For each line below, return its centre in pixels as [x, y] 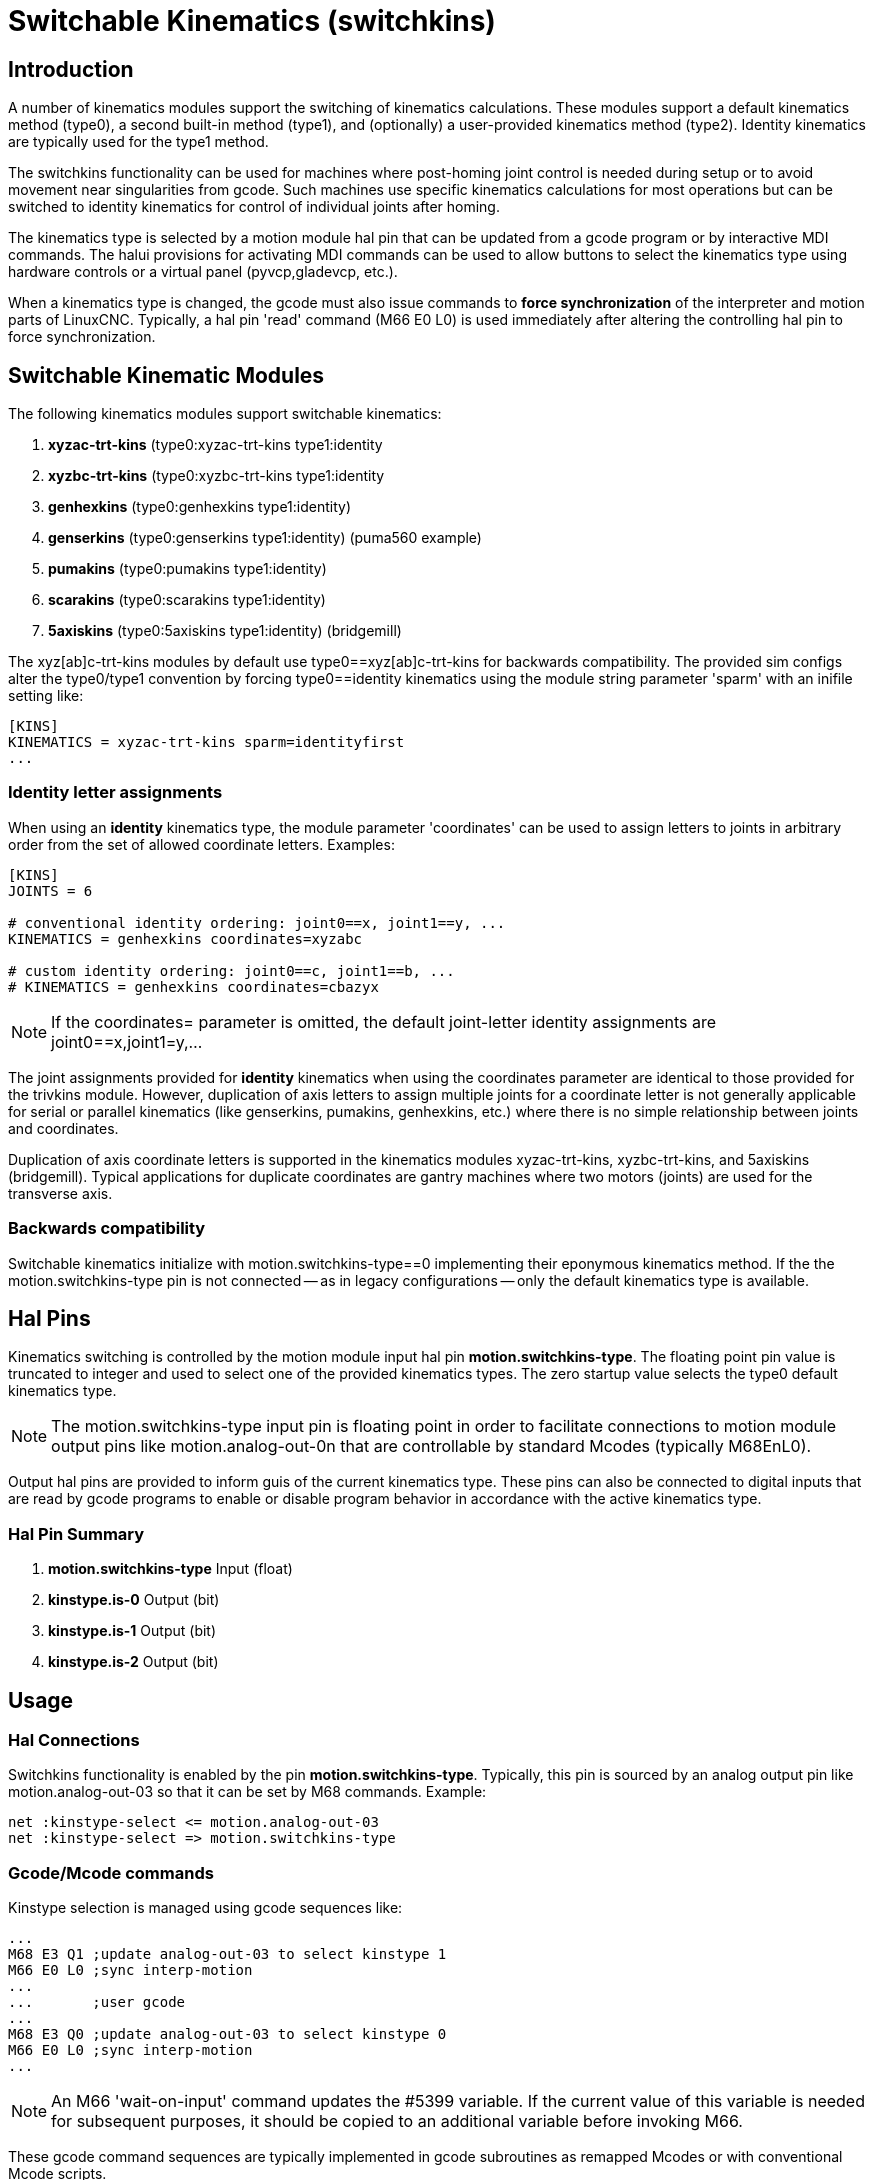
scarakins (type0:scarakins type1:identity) [187, 600]
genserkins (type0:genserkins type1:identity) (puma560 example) [265, 538]
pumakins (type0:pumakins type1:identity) [187, 569]
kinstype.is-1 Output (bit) [132, 1631]
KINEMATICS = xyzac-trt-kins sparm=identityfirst [206, 742]
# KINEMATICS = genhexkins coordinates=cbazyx [193, 986]
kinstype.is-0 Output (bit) [134, 1600]
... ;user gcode [97, 2002]
